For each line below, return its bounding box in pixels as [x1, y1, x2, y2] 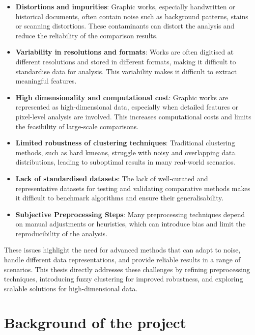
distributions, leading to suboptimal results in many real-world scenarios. [15, 157, 236, 167]
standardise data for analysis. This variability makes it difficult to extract [15, 66, 237, 76]
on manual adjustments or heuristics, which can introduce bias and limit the [15, 219, 246, 229]
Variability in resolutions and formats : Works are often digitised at [15, 47, 234, 57]
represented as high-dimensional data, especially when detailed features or [15, 102, 239, 112]
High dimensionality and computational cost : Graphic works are [15, 92, 228, 102]
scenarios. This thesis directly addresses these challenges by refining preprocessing [4, 264, 250, 274]
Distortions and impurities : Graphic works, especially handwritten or [15, 1, 235, 11]
